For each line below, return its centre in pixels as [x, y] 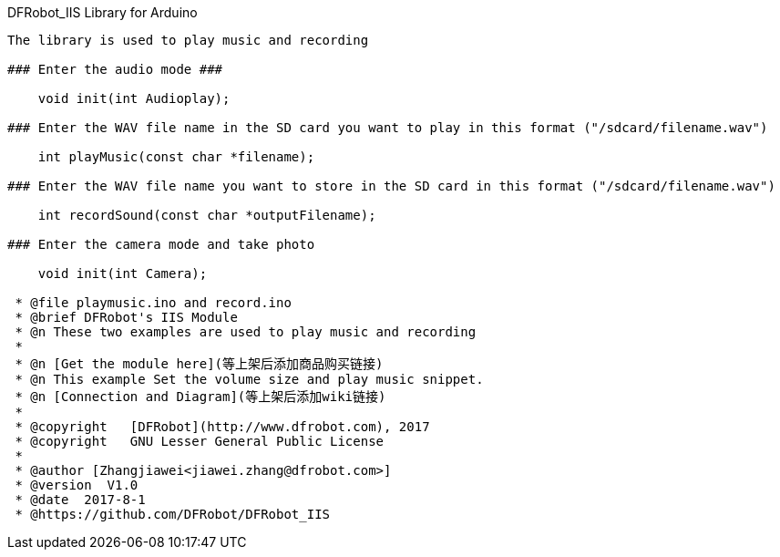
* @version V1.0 [77, 485]
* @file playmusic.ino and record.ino [153, 303]
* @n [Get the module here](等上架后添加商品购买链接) [199, 364]
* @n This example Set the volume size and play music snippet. [249, 379]
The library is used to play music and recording [188, 40]
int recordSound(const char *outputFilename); [207, 215]
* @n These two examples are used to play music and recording [246, 332]
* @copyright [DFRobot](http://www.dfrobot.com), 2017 [222, 427]
